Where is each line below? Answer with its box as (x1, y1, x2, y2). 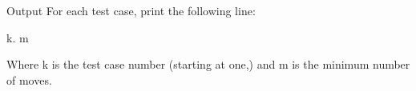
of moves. (6, 71, 52, 88)
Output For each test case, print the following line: (6, 2, 256, 18)
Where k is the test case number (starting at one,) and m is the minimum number (6, 56, 410, 73)
